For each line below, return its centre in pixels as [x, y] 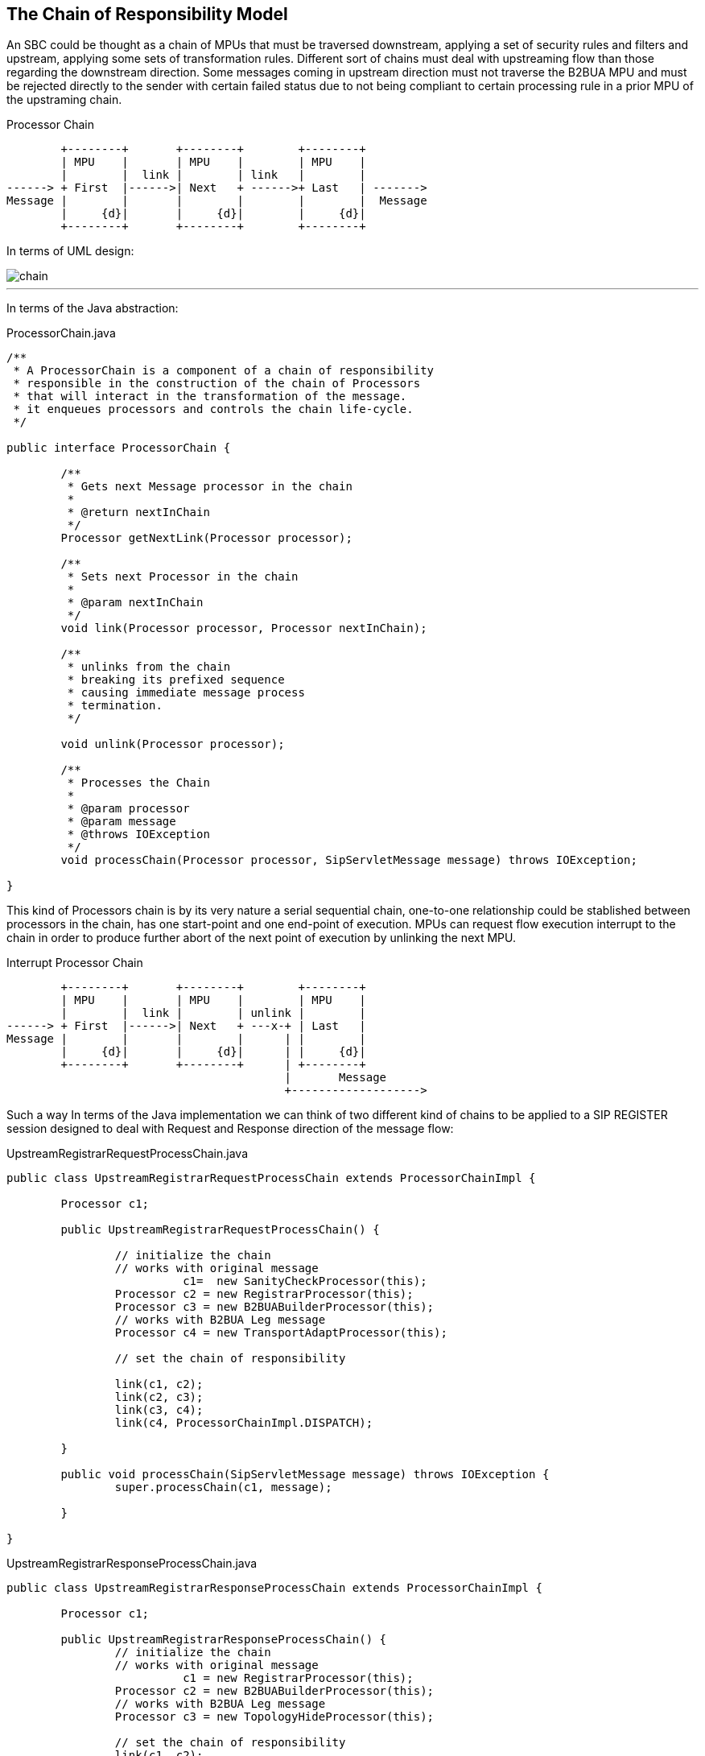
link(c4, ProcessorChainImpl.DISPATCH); [244, 1423]
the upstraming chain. [64, 100]
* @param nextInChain [135, 603]
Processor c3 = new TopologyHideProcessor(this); [274, 1717]
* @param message [122, 822]
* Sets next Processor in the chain [183, 577]
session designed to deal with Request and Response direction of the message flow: [230, 1129]
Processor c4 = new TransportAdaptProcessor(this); [281, 1333]
